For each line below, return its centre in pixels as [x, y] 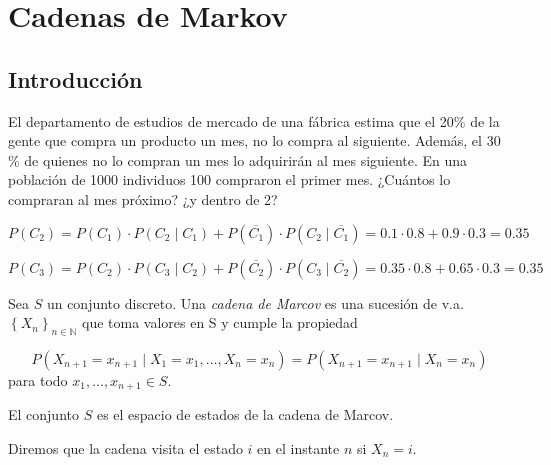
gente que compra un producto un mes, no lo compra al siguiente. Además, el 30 [254, 140]
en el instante [298, 447]
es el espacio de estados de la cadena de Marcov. [245, 414]
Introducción [75, 78]
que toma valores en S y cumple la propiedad [220, 322]
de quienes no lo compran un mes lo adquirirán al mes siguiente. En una [246, 159]
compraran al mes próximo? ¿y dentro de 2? [143, 198]
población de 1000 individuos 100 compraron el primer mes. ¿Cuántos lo [229, 179]
